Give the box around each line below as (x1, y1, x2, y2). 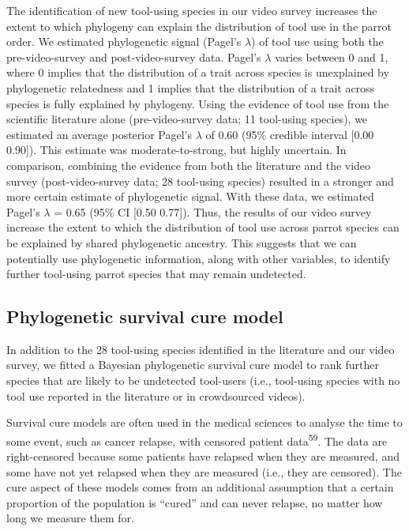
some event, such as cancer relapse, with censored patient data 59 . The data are (6, 430, 388, 449)
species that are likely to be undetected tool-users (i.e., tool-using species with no (6, 372, 400, 389)
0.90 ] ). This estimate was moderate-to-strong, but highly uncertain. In (6, 141, 347, 158)
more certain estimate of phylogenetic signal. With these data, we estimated (6, 188, 374, 205)
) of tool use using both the (251, 33, 384, 50)
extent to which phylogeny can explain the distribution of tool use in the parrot (6, 17, 392, 34)
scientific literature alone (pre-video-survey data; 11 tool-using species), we (6, 111, 368, 127)
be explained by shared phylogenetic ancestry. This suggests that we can (6, 234, 357, 250)
